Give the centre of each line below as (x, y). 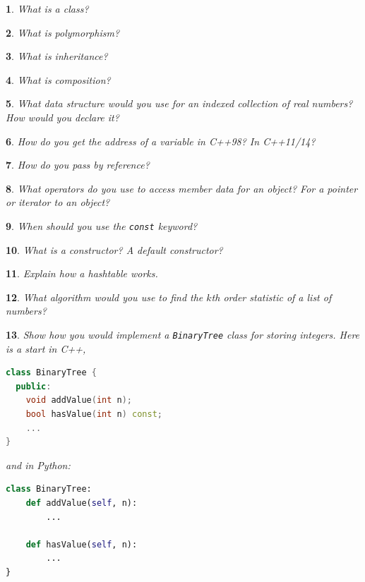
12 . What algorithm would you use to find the (104, 297)
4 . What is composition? (58, 79)
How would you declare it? (62, 117)
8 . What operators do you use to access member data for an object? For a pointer (182, 188)
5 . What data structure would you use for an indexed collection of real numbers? (179, 103)
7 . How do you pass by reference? (78, 165)
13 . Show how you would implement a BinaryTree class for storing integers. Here (183, 334)
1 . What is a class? (47, 8)
